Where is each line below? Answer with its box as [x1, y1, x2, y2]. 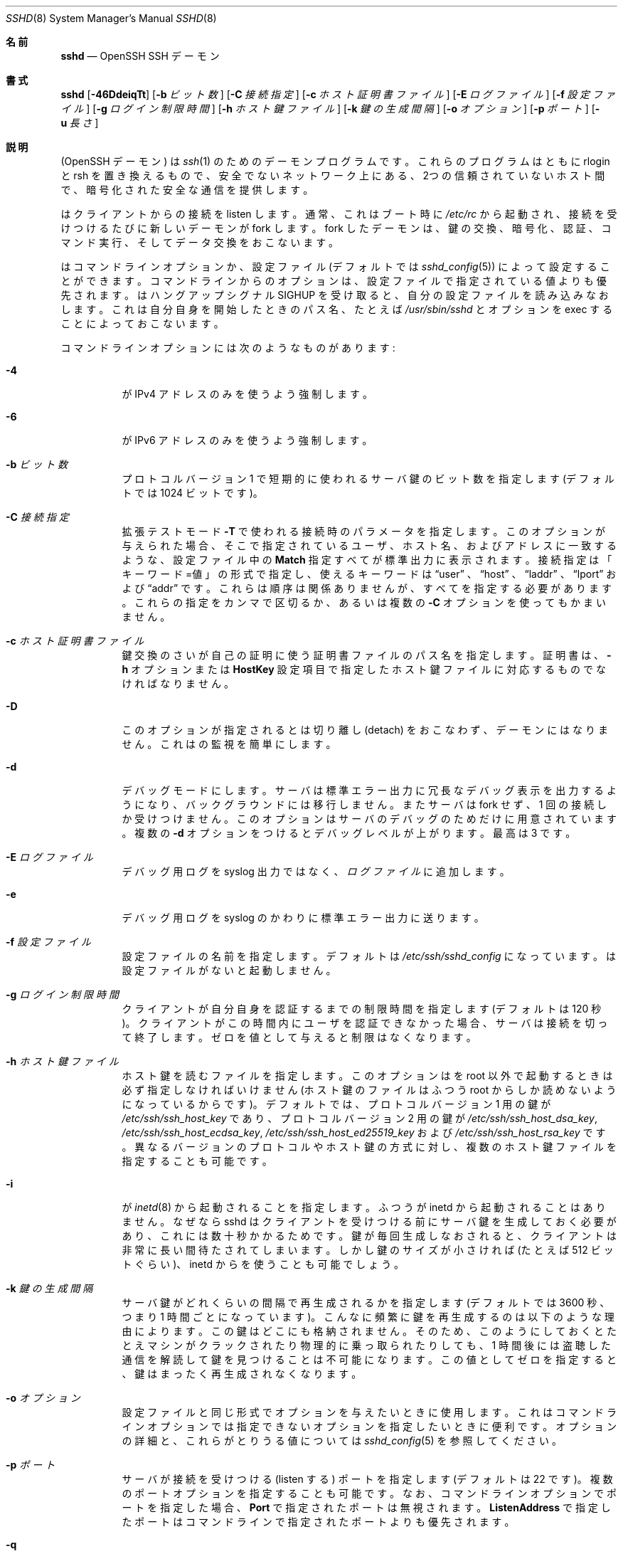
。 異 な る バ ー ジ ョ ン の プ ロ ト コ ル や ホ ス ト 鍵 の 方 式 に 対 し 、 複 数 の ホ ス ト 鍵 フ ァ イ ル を [122, 1141, 617, 1153]
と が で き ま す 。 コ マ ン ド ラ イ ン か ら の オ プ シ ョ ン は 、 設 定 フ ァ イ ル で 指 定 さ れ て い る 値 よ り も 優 [60, 275, 607, 287]
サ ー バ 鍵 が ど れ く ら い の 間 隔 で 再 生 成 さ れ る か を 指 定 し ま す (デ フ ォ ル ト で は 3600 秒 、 [122, 1296, 610, 1309]
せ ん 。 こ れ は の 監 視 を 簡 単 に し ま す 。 [122, 738, 336, 750]
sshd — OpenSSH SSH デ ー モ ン [60, 50, 220, 62]
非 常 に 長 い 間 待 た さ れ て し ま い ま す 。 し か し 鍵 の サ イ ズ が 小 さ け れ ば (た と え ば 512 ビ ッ [122, 1244, 614, 1256]
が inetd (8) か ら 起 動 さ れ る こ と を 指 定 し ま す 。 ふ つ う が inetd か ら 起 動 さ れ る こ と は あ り [122, 1201, 606, 1213]
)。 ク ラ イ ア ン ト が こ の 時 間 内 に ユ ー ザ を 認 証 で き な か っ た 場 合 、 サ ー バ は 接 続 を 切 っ [122, 1017, 608, 1029]
